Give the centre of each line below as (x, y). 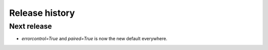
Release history (42, 13)
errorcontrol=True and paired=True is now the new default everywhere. (95, 39)
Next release (31, 26)
